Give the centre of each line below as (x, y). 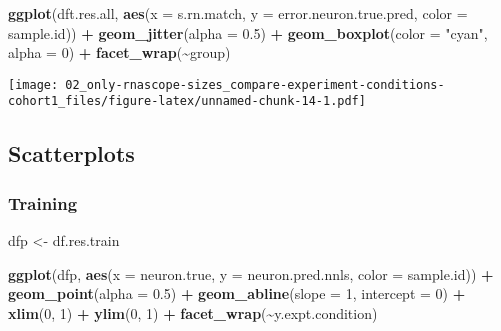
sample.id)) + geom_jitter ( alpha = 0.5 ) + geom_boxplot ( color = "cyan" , (248, 32)
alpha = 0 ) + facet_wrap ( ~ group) (119, 52)
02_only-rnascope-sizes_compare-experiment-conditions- (255, 84)
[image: (33, 84)
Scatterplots (71, 153)
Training (43, 202)
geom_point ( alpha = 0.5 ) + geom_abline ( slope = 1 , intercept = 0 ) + (237, 293)
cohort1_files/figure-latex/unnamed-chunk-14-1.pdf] (187, 101)
